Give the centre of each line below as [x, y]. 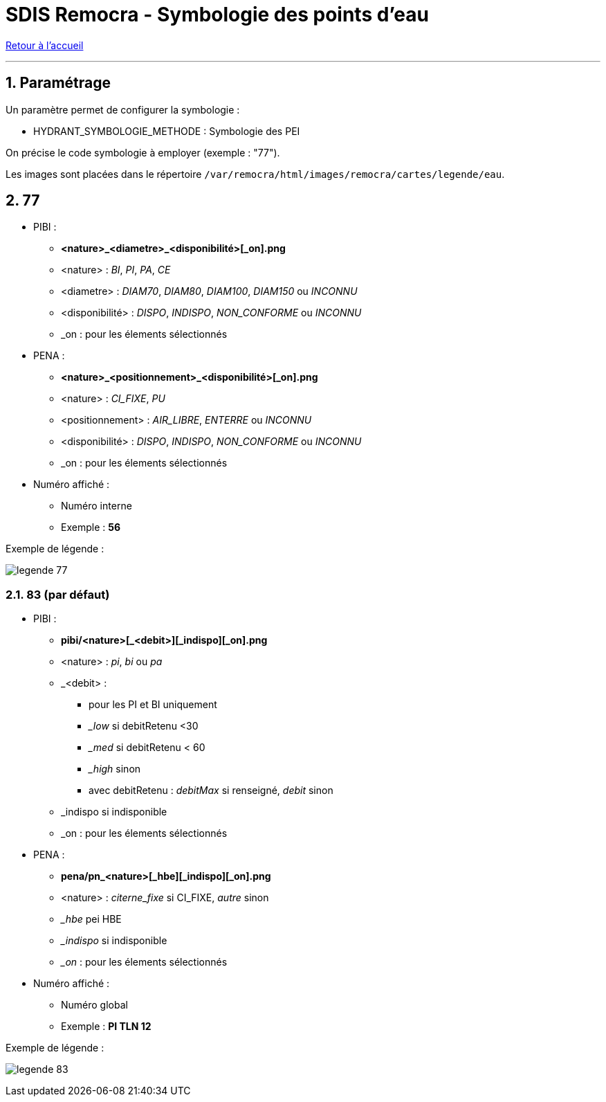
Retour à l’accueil [45, 45]
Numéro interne [97, 506]
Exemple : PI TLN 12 [106, 1027]
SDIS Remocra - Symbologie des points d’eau [217, 15]
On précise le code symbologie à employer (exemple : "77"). [143, 152]
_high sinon [115, 769]
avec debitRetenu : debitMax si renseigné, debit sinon [211, 791]
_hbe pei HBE [91, 919]
